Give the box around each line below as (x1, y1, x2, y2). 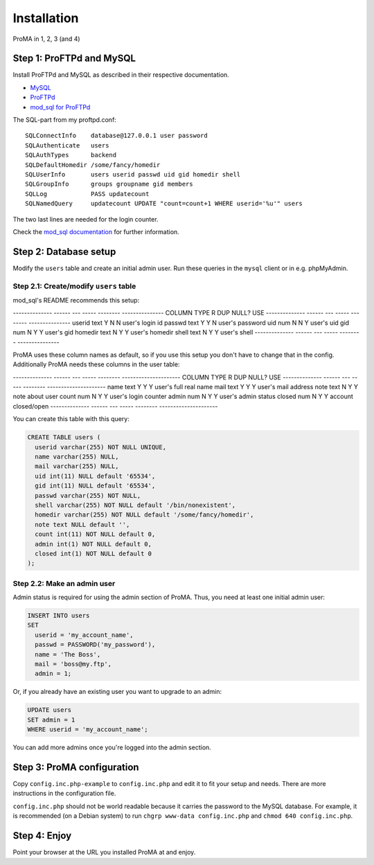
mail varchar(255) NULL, (35, 463, 119, 470)
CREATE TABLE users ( (27, 434, 101, 441)
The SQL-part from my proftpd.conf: (12, 116, 117, 124)
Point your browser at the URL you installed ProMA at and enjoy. (12, 848, 196, 857)
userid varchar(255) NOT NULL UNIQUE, (35, 443, 166, 451)
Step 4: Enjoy (12, 830, 72, 841)
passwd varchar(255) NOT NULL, (35, 492, 141, 499)
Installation (12, 10, 79, 26)
